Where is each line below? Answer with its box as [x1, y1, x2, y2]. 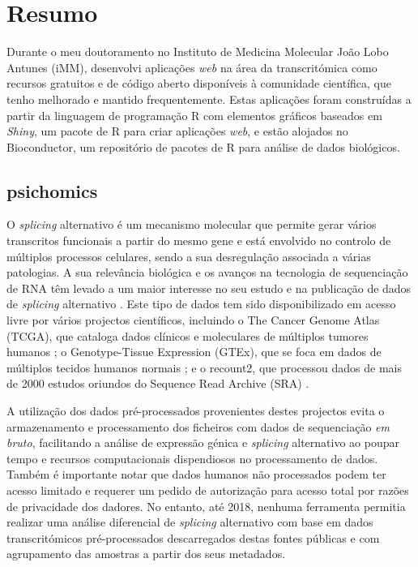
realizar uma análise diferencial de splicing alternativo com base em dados [6, 513, 373, 530]
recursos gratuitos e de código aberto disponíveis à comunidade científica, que [6, 75, 391, 92]
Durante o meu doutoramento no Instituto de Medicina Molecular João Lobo [6, 43, 389, 60]
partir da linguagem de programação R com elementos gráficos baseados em [6, 106, 382, 123]
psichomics [6, 178, 98, 203]
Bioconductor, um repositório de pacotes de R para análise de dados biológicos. [6, 138, 400, 155]
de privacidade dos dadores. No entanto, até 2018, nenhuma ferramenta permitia [6, 497, 406, 514]
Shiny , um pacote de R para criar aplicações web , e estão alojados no [6, 122, 348, 140]
